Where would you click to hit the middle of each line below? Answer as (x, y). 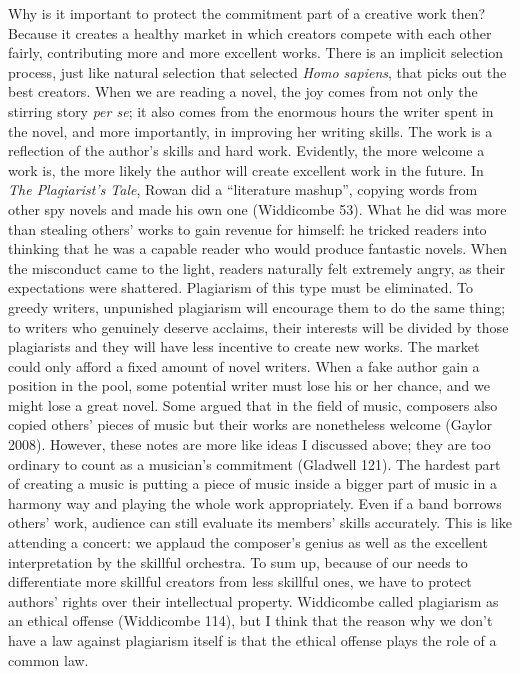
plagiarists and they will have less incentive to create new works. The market (244, 346)
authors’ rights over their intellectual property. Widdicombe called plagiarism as (253, 600)
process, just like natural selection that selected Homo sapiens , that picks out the (257, 71)
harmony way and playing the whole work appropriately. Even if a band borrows (255, 502)
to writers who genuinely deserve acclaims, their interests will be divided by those (258, 326)
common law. (48, 659)
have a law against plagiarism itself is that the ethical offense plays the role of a (252, 640)
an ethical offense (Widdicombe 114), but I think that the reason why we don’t (250, 620)
